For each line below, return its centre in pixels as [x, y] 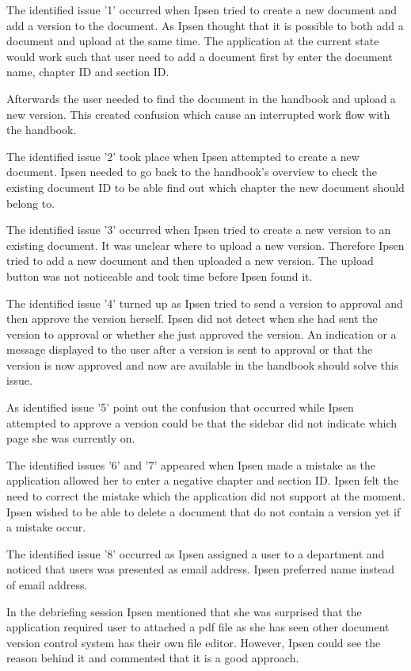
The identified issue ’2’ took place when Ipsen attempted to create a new [183, 156]
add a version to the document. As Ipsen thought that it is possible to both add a [205, 25]
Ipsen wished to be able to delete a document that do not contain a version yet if [204, 511]
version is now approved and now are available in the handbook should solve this [203, 364]
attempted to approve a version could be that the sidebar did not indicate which [202, 422]
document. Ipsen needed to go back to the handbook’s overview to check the [192, 172]
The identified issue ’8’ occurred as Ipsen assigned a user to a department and [196, 553]
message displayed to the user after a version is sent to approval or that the [190, 349]
